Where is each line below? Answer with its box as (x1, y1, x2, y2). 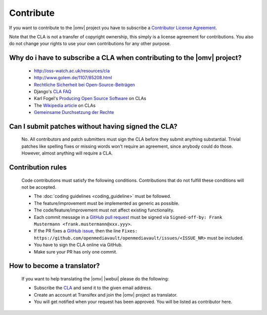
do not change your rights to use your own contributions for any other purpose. (9, 41, 171, 47)
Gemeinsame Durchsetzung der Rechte (34, 109, 114, 115)
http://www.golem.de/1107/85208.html (34, 75, 112, 81)
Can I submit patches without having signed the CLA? (9, 122, 178, 131)
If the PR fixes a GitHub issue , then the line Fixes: (34, 228, 138, 234)
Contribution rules (9, 163, 67, 172)
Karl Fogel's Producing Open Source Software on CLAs (34, 96, 146, 102)
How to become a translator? (9, 262, 100, 270)
